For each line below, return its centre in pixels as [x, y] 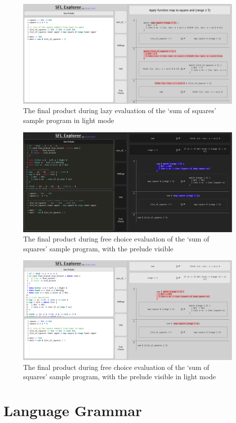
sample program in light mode [69, 120]
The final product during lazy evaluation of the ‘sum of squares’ [120, 110]
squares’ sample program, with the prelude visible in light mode [119, 377]
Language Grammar [73, 410]
